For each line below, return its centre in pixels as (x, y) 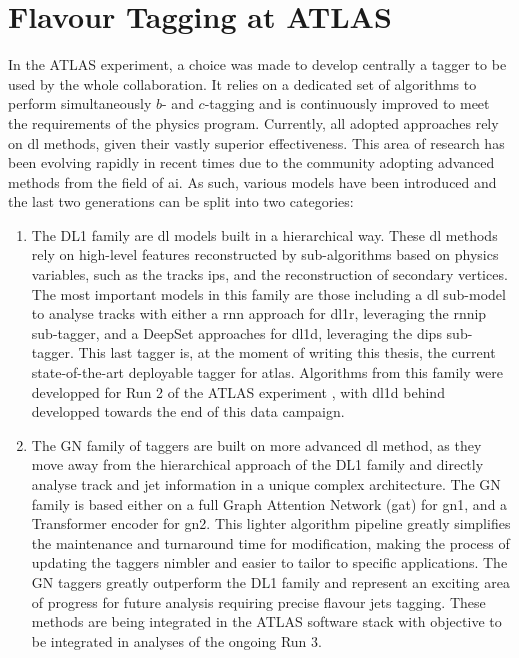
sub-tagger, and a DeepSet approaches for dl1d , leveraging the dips (236, 332)
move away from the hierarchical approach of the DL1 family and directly (257, 464)
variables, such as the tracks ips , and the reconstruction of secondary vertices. (269, 274)
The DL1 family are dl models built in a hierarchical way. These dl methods (264, 234)
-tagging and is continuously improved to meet (347, 103)
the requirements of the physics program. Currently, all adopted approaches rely (253, 122)
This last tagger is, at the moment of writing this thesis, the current (287, 352)
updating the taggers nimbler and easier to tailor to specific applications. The (269, 562)
